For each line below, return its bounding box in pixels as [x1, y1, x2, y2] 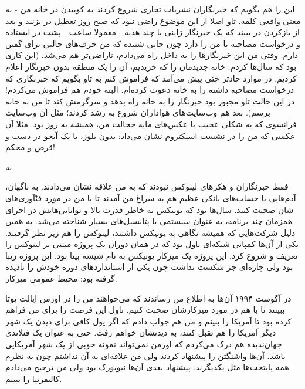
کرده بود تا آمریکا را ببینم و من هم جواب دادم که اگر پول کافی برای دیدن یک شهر [5, 314, 292, 327]
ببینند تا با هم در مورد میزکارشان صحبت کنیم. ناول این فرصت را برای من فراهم [5, 303, 285, 316]
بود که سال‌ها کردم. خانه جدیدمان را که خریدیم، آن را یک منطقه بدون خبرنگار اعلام [5, 60, 297, 72]
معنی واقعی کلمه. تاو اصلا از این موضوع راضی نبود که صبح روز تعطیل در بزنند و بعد [5, 14, 301, 26]
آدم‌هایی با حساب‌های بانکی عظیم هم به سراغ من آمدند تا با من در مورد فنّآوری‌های [5, 191, 296, 204]
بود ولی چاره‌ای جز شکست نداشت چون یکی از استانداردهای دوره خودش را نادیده [5, 261, 293, 273]
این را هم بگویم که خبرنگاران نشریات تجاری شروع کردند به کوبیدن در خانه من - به [5, 3, 295, 15]
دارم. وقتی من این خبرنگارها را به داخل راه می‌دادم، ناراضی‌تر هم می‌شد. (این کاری [5, 49, 299, 61]
